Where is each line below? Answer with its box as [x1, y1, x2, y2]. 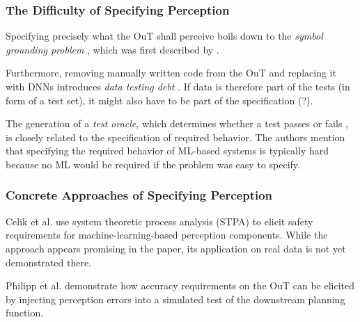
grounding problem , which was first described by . [6, 42, 219, 56]
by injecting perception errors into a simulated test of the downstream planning [6, 291, 345, 306]
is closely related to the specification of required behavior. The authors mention [6, 129, 345, 144]
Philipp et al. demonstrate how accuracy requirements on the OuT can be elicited [6, 278, 354, 293]
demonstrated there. [6, 255, 92, 269]
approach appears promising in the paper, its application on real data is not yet [6, 241, 346, 255]
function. [6, 305, 44, 320]
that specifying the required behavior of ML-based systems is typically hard [6, 143, 329, 158]
